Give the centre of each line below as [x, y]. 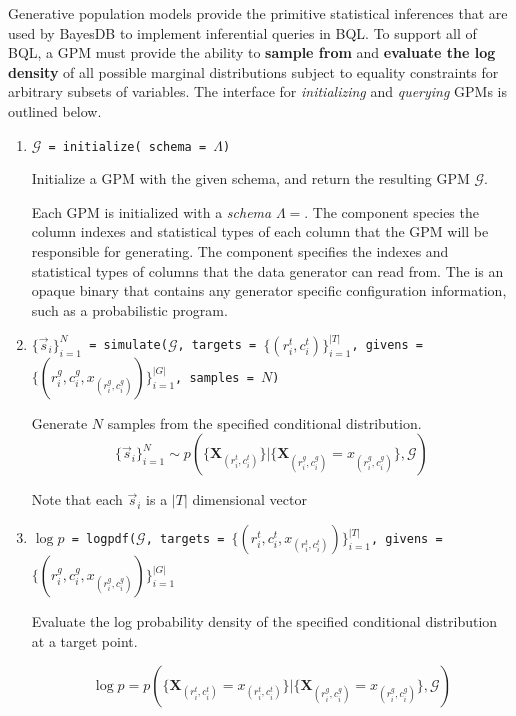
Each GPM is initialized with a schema [151, 211]
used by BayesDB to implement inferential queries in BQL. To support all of [242, 32]
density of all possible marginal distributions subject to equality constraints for [253, 71]
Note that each [77, 499]
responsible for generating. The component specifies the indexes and [240, 251]
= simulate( [128, 345]
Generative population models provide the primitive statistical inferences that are [258, 13]
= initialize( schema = [127, 146]
